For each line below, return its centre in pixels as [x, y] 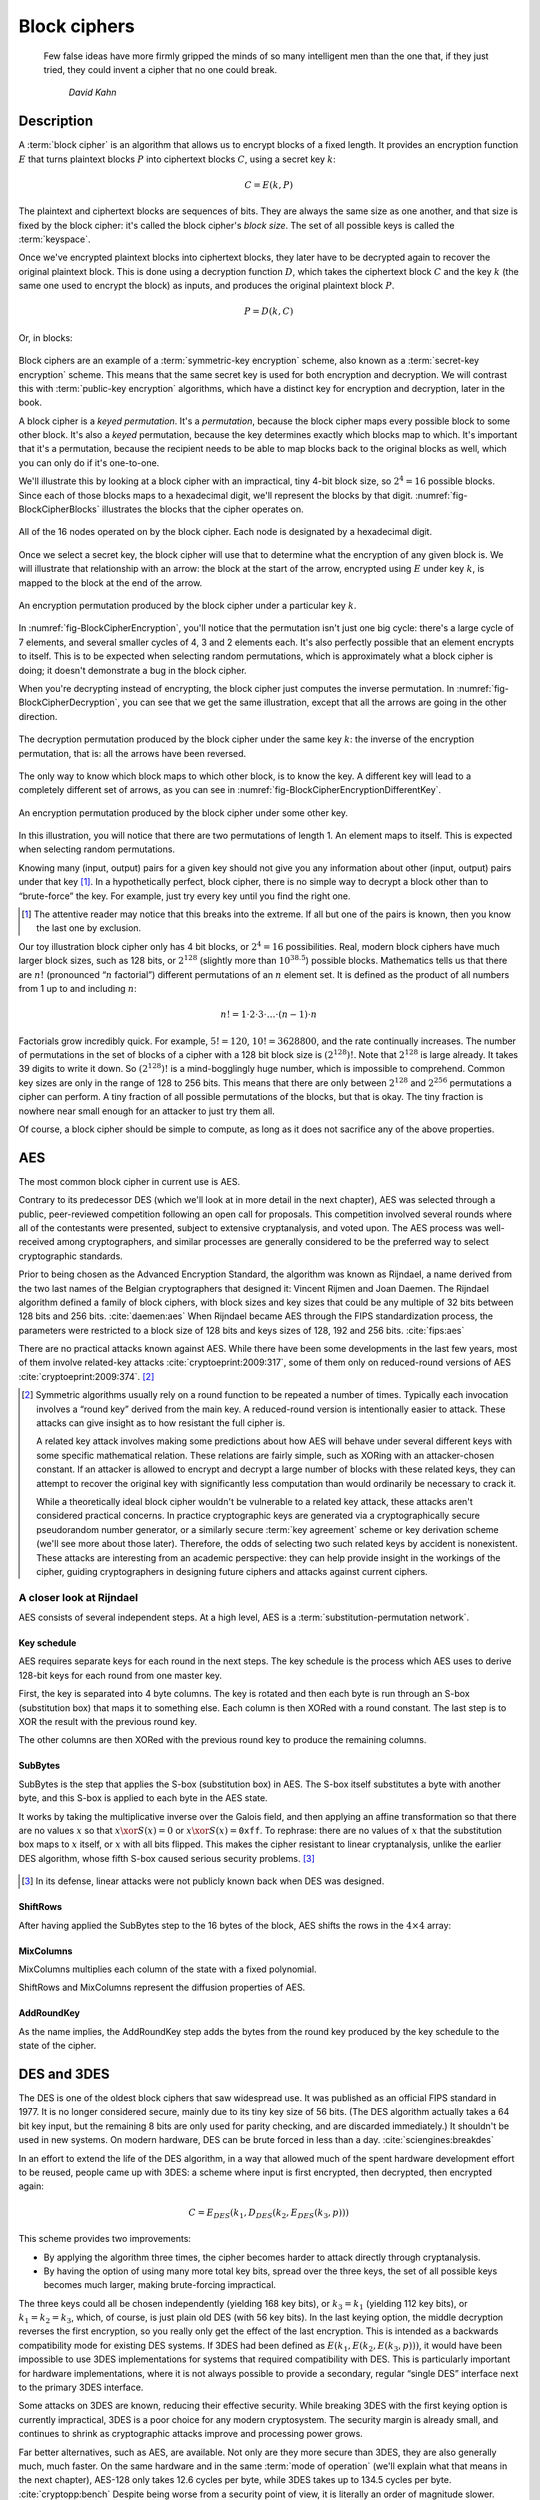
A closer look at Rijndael [78, 1597]
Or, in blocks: [46, 337]
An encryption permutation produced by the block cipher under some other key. [183, 812]
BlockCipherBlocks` [59, 509]
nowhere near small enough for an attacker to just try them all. [146, 1111]
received [36, 1242]
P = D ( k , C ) [268, 311]
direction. [38, 716]
